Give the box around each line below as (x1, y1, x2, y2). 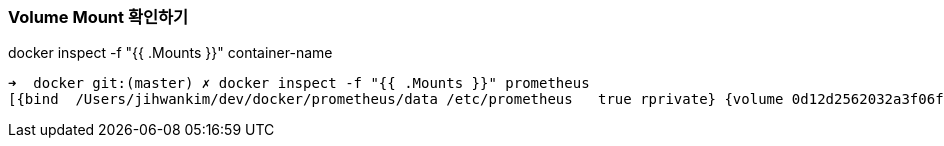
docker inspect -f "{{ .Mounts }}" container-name (8, 44, 333, 62)
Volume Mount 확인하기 (8, 7, 189, 27)
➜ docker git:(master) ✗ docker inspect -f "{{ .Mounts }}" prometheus (8, 75, 590, 92)
